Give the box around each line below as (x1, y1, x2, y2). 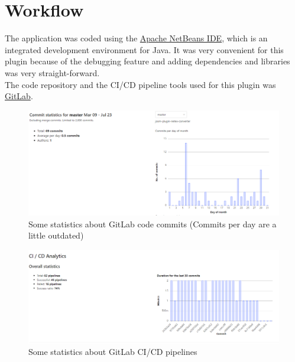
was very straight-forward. (5, 66, 100, 79)
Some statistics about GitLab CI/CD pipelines (28, 345, 197, 358)
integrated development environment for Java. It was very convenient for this (5, 43, 284, 56)
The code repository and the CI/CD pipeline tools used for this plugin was (5, 78, 276, 90)
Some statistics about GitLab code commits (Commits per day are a (28, 217, 277, 230)
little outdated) (28, 229, 84, 242)
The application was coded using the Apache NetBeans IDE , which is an (5, 32, 268, 44)
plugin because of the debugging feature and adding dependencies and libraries (5, 55, 290, 67)
